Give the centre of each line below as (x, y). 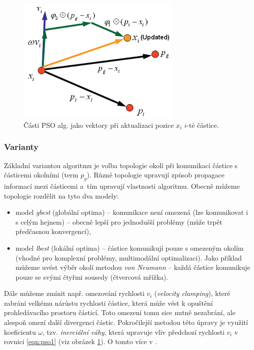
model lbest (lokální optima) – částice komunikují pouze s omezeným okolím (129, 248)
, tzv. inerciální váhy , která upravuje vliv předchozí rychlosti (133, 332)
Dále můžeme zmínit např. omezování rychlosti (74, 293)
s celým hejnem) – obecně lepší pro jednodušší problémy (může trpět (119, 221)
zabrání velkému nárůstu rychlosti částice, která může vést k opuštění (108, 303)
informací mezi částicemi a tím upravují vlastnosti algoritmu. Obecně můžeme (122, 186)
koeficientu (20, 332)
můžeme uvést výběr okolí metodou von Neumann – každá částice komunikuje (133, 267)
